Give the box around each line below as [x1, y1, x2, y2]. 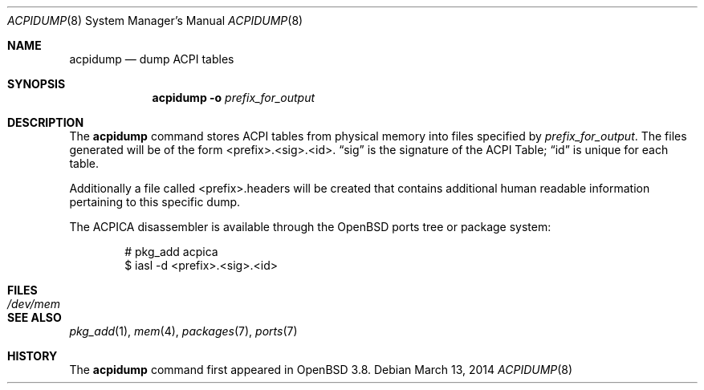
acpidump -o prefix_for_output [152, 91, 315, 104]
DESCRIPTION [7, 116, 84, 129]
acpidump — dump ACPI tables [69, 52, 234, 66]
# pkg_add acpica [124, 245, 218, 258]
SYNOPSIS [7, 77, 66, 91]
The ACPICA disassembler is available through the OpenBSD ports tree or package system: [69, 220, 551, 234]
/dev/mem [7, 297, 61, 311]
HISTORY [7, 349, 58, 363]
